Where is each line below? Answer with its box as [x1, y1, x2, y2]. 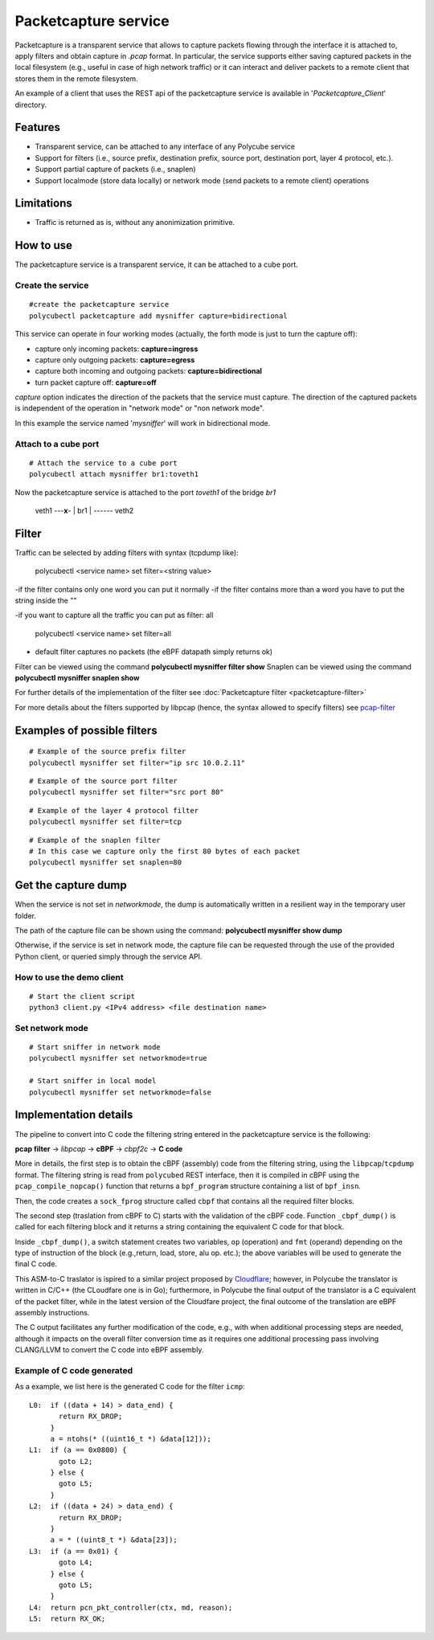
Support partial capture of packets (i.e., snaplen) [35, 165, 196, 174]
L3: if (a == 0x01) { [29, 1547, 119, 1556]
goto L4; [59, 1558, 93, 1567]
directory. [14, 100, 47, 109]
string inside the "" [14, 595, 77, 606]
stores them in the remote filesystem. [14, 73, 138, 84]
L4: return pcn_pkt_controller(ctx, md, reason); [29, 1603, 233, 1612]
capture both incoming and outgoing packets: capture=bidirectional [35, 366, 263, 376]
